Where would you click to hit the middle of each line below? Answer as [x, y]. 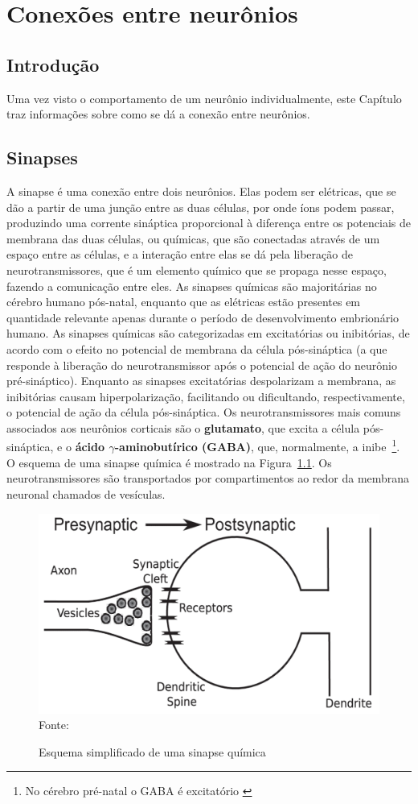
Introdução [53, 64]
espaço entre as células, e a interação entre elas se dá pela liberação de [180, 254]
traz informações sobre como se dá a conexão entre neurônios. [158, 114]
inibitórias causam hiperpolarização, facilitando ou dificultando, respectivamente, [206, 396]
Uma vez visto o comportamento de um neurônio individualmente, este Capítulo [204, 98]
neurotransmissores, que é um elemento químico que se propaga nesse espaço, [197, 269]
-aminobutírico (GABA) [183, 447]
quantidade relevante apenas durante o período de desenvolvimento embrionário [203, 317]
